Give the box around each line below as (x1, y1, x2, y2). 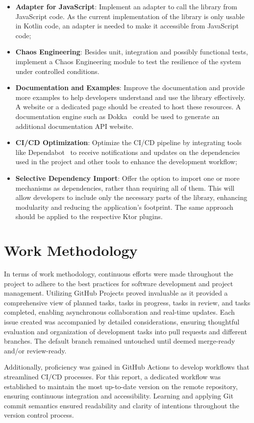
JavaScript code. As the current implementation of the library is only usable (15, 11, 245, 21)
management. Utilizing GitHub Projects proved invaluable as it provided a (4, 288, 228, 298)
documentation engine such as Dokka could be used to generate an (15, 111, 220, 121)
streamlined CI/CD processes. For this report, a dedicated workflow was (4, 371, 221, 381)
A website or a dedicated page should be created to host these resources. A (15, 101, 241, 112)
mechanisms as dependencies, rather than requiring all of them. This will (15, 182, 235, 193)
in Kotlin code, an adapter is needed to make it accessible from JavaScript (15, 21, 239, 31)
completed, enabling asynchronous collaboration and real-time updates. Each (4, 307, 235, 317)
